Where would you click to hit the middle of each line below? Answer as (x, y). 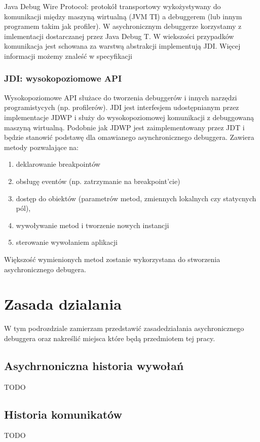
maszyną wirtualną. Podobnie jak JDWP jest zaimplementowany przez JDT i (124, 127)
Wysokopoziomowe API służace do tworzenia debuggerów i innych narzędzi (121, 97)
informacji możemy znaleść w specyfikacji (68, 56)
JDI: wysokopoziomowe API (63, 78)
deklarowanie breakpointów (58, 164)
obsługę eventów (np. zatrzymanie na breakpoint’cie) (98, 181)
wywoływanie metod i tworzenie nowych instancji (92, 225)
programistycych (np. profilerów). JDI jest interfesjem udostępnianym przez (122, 107)
